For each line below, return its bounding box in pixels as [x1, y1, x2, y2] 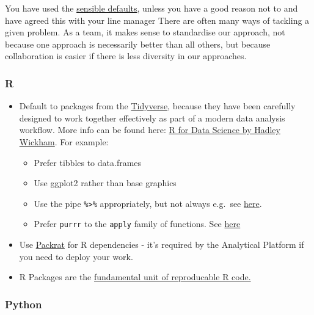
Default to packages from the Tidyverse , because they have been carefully [19, 100, 296, 112]
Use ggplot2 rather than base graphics [34, 176, 177, 189]
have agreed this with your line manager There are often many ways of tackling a [5, 13, 310, 26]
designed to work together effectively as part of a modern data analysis [19, 111, 285, 124]
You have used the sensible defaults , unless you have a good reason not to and [5, 2, 298, 14]
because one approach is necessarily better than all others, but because [5, 37, 271, 50]
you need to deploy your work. [19, 250, 133, 262]
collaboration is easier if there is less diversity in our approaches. [5, 49, 247, 62]
